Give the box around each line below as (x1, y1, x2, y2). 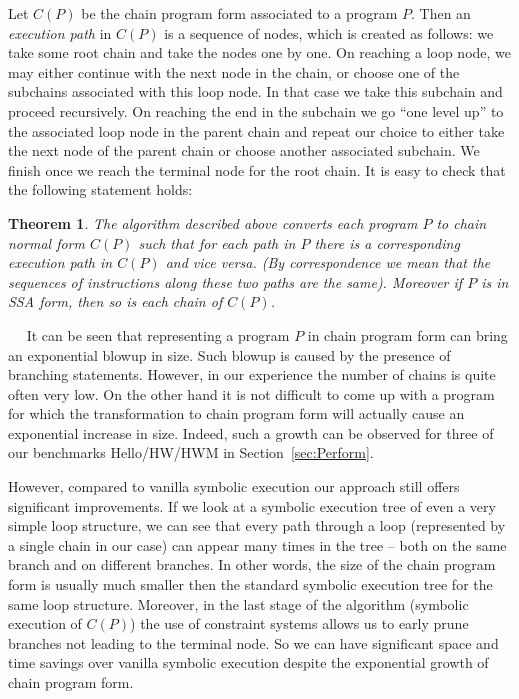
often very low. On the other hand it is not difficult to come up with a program (8, 383, 495, 404)
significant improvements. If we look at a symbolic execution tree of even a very (8, 495, 496, 516)
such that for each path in (138, 232, 296, 253)
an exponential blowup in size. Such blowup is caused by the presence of (8, 344, 451, 365)
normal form (8, 232, 85, 253)
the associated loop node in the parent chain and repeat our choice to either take (8, 120, 505, 141)
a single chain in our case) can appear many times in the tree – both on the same (8, 534, 507, 555)
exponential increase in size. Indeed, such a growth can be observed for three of (8, 422, 494, 443)
